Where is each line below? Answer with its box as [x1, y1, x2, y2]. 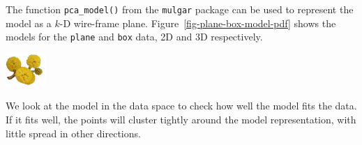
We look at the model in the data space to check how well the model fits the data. [6, 98, 357, 113]
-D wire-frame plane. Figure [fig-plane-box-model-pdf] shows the [59, 15, 336, 30]
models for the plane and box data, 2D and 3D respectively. [6, 29, 263, 44]
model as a [6, 15, 52, 30]
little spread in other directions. [6, 125, 141, 140]
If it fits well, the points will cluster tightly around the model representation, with [6, 112, 356, 126]
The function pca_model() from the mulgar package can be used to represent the [6, 2, 354, 16]
